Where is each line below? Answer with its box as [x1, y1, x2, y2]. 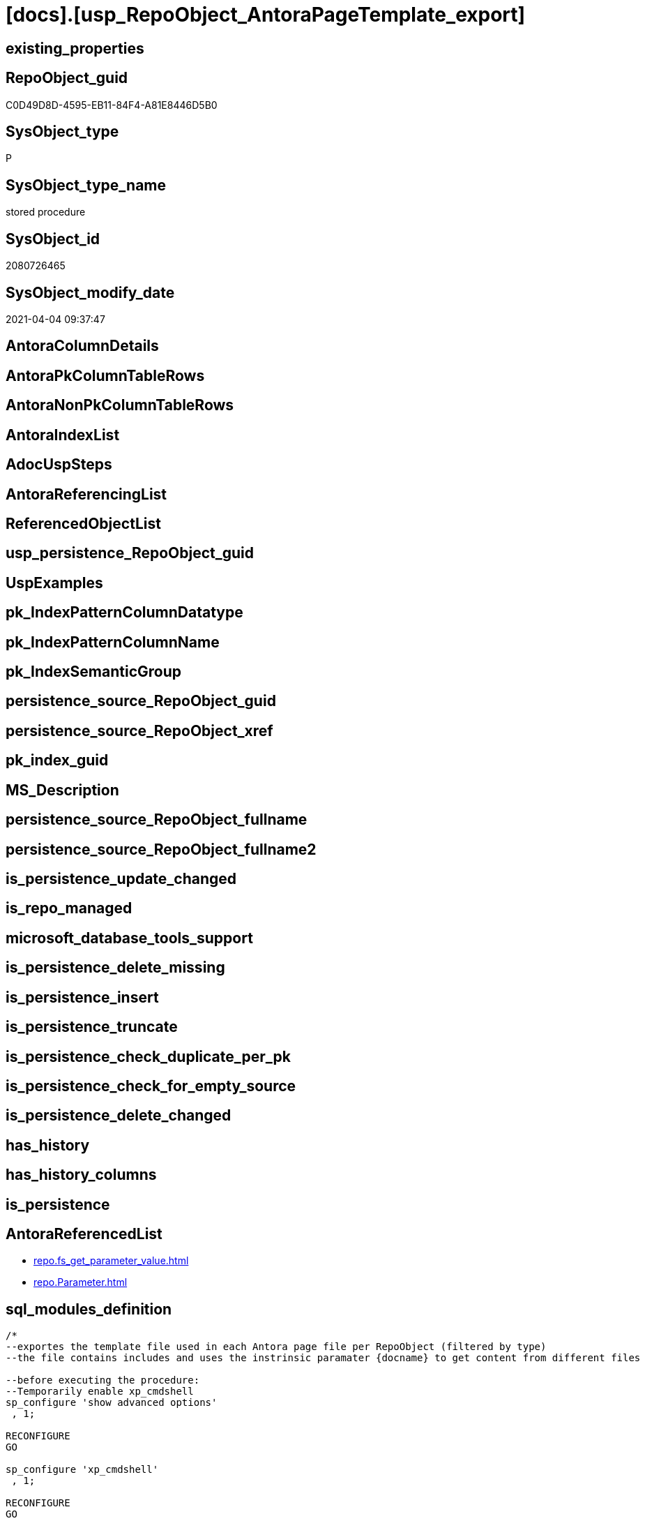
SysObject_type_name [6, 176, 167, 194]
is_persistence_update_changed [6, 869, 237, 887]
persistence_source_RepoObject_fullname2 [6, 840, 317, 858]
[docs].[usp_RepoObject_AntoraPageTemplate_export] [6, 3, 526, 27]
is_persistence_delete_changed [6, 1107, 232, 1125]
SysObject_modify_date [6, 283, 175, 301]
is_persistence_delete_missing [6, 959, 225, 977]
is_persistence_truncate [6, 1018, 178, 1036]
